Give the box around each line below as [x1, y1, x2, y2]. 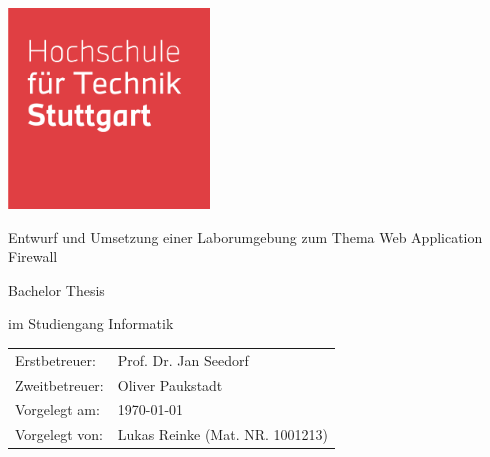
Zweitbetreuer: [15, 374, 104, 395]
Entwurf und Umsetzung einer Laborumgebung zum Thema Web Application [8, 226, 483, 247]
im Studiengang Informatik [8, 313, 174, 334]
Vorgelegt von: [15, 424, 103, 445]
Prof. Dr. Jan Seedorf [117, 349, 249, 370]
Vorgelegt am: [15, 399, 100, 420]
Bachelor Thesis [8, 279, 105, 300]
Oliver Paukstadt [117, 374, 223, 395]
